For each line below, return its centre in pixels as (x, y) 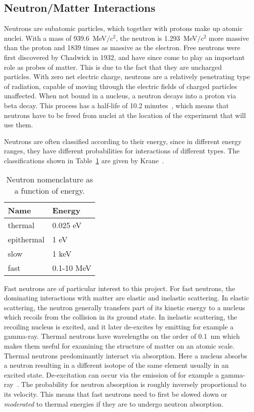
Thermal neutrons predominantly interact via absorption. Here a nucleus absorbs (126, 355)
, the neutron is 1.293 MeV (157, 38)
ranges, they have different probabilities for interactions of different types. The (122, 151)
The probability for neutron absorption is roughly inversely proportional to (134, 384)
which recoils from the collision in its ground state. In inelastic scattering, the (121, 317)
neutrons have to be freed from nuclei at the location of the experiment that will (125, 115)
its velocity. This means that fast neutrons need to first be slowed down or (116, 394)
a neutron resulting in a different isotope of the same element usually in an (116, 365)
